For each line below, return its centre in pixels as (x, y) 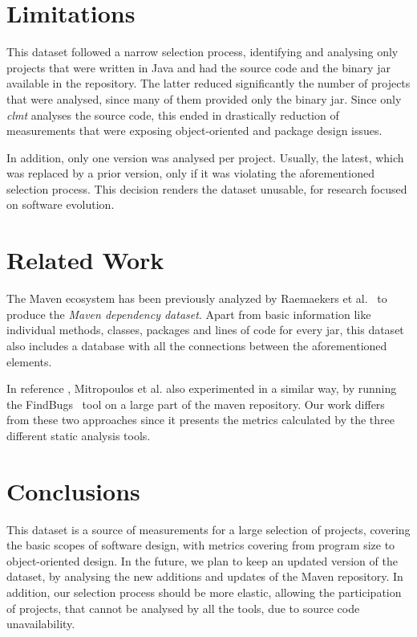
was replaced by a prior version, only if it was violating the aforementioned (190, 173)
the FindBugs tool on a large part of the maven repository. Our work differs (196, 404)
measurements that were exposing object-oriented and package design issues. (194, 131)
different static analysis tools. (79, 435)
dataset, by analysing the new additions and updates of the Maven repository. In (205, 576)
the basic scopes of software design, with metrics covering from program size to (201, 545)
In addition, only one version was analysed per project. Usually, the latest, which (205, 157)
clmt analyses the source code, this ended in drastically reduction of (173, 114)
